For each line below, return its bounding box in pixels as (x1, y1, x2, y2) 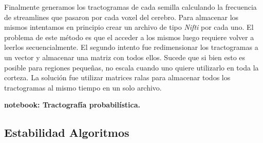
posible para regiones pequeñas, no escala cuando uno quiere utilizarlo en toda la (4, 62, 259, 73)
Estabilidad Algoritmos (4, 124, 129, 140)
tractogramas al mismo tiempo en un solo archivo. (4, 82, 162, 93)
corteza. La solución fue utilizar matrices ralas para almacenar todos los (4, 72, 231, 83)
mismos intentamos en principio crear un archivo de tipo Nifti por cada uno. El (4, 22, 254, 32)
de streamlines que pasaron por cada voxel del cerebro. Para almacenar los (4, 11, 239, 22)
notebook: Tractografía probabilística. (4, 99, 141, 110)
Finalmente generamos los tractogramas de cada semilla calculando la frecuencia (4, 2, 257, 12)
